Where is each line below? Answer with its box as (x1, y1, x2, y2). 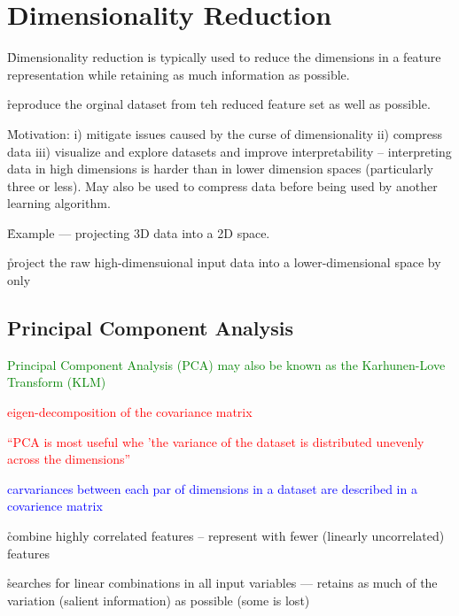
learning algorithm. (7, 194, 111, 212)
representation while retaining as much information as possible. (7, 65, 350, 83)
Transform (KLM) (7, 373, 106, 391)
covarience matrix (7, 497, 103, 515)
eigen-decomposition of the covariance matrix (7, 403, 253, 421)
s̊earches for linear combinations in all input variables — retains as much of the (7, 574, 438, 592)
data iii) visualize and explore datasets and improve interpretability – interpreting (7, 142, 452, 160)
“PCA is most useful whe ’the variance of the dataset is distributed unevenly (7, 432, 424, 450)
